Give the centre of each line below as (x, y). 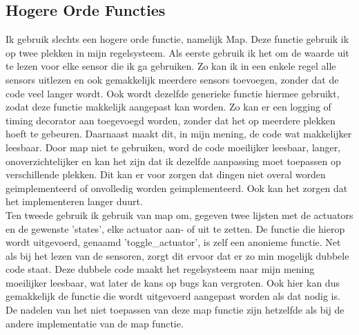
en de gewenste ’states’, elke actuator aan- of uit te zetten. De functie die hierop (175, 228)
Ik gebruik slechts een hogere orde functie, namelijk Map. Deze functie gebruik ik (177, 39)
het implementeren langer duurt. (74, 201)
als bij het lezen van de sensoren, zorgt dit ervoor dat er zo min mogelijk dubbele (177, 255)
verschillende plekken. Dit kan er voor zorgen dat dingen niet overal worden (166, 174)
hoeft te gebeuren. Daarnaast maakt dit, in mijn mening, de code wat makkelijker (179, 134)
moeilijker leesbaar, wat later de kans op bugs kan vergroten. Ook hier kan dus (173, 282)
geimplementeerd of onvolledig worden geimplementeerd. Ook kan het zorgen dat (177, 188)
